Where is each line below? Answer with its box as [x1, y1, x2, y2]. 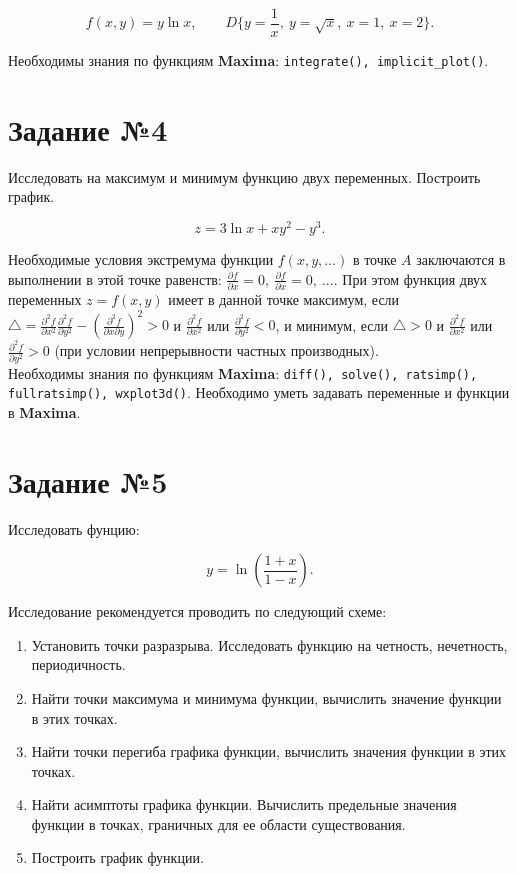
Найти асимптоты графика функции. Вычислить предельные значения [31, 794, 457, 815]
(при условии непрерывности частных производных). [54, 340, 379, 361]
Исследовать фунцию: [8, 518, 140, 539]
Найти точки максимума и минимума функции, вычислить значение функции [31, 687, 502, 708]
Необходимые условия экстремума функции [8, 249, 274, 270]
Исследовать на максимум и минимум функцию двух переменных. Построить [8, 166, 481, 187]
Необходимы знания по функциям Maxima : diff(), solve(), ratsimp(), [8, 362, 478, 383]
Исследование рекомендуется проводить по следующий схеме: [8, 601, 387, 622]
